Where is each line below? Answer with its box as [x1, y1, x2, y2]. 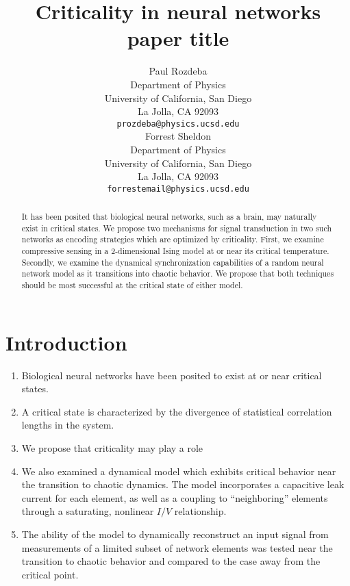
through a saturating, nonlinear [21, 504, 154, 518]
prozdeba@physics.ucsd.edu [116, 118, 240, 129]
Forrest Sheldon [145, 129, 212, 143]
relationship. [174, 504, 227, 518]
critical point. [21, 567, 79, 581]
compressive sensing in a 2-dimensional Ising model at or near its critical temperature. [21, 245, 329, 257]
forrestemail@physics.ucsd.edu [107, 183, 249, 194]
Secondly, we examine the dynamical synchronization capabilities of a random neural [21, 256, 324, 268]
